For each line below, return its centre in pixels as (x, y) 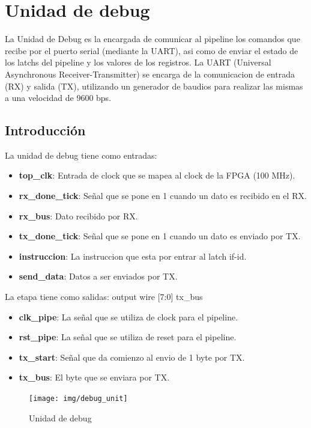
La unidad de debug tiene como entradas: (81, 155)
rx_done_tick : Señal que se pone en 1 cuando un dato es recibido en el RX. (163, 196)
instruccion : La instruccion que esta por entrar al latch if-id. (133, 256)
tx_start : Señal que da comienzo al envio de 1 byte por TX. (132, 357)
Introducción (45, 130)
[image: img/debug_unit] (78, 399)
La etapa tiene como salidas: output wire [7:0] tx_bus (104, 297)
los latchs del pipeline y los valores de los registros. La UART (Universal (138, 62)
